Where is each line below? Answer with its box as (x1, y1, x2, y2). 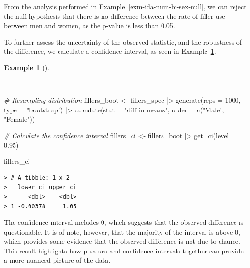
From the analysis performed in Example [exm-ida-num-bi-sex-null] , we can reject (4, 1, 247, 11)
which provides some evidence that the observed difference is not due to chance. (4, 236, 240, 246)
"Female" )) (4, 114, 35, 124)
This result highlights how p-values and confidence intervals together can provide (4, 245, 244, 255)
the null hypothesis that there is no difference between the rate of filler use (4, 11, 225, 21)
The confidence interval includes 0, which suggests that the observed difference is (4, 217, 244, 227)
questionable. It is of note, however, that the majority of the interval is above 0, (4, 226, 240, 236)
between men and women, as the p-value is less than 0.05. (4, 20, 175, 31)
